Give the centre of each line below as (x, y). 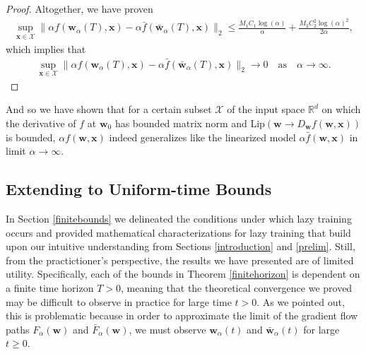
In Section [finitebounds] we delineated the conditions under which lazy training (179, 218)
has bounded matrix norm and (181, 123)
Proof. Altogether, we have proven (79, 8)
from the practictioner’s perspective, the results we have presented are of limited (180, 260)
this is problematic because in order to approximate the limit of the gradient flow (182, 315)
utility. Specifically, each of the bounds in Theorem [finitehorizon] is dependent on (183, 274)
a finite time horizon (50, 287)
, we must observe (167, 329)
